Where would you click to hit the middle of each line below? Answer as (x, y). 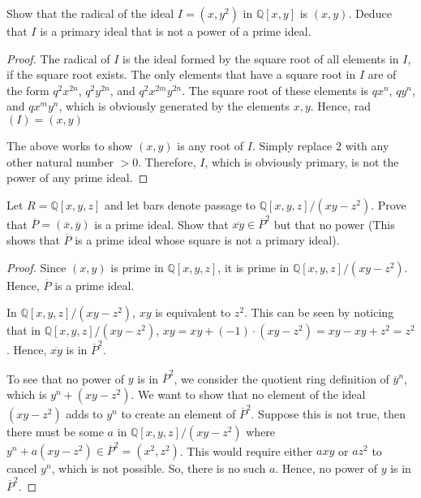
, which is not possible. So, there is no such (159, 468)
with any (367, 145)
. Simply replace (292, 145)
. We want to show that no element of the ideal (248, 394)
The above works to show (70, 145)
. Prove (389, 204)
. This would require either (246, 450)
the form (28, 90)
